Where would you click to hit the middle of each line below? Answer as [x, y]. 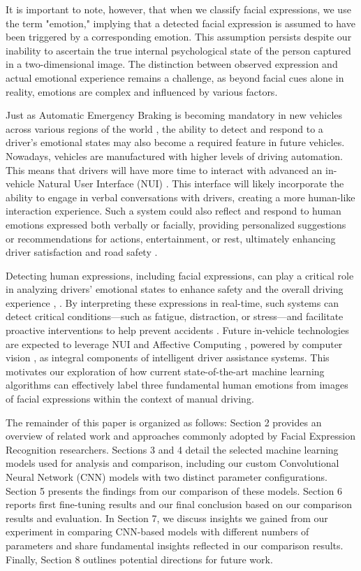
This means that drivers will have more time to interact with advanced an [164, 169]
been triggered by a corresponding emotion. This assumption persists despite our [179, 37]
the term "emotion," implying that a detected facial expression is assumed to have [180, 23]
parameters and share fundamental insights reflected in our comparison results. [175, 545]
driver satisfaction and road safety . [82, 252]
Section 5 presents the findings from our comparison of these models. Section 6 [174, 490]
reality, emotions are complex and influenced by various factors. [142, 91]
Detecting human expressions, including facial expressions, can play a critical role [180, 275]
